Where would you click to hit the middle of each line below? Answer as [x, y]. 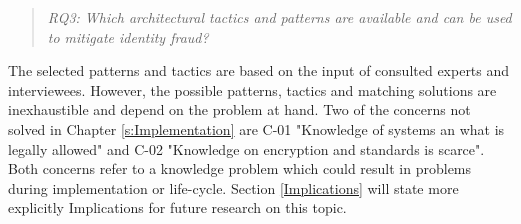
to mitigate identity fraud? [128, 36]
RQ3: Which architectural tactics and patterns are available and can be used [279, 17]
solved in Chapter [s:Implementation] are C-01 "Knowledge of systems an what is [256, 128]
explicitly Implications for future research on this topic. [177, 207]
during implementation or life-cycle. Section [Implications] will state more [233, 187]
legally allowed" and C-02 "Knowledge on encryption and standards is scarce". [246, 148]
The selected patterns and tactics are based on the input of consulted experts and [259, 70]
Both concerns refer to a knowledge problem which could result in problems [240, 168]
